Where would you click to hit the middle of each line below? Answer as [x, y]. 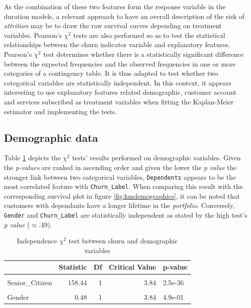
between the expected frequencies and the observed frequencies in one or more [120, 63]
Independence [37, 241]
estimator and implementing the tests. [61, 111]
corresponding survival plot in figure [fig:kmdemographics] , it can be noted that [122, 196]
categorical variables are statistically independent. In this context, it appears [118, 82]
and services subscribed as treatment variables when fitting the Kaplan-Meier [119, 101]
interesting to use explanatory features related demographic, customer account [120, 92]
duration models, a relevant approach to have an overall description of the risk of [124, 16]
